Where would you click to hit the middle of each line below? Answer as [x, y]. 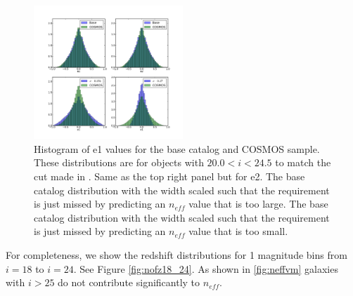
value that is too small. [238, 231]
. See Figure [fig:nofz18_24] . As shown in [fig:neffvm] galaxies [206, 268]
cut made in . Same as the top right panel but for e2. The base [169, 176]
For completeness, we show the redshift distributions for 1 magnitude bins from [176, 255]
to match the [303, 162]
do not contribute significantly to [129, 282]
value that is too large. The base [258, 204]
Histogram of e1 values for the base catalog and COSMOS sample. [177, 148]
